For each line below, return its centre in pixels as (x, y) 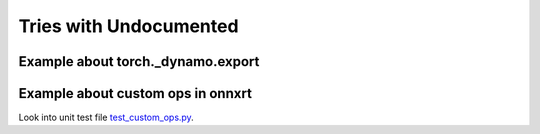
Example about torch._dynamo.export (139, 61)
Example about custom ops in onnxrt (135, 93)
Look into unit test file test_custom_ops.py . (106, 117)
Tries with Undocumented (128, 26)
